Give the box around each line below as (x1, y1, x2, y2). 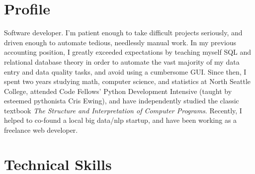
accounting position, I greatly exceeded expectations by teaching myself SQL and (4, 47, 252, 57)
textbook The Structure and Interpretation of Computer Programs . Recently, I (4, 105, 242, 115)
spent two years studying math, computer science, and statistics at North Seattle (4, 76, 251, 87)
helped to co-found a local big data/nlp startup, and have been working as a (4, 115, 237, 125)
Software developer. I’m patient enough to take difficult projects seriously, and (4, 27, 243, 38)
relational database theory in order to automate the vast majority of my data (4, 56, 240, 67)
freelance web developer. (4, 125, 78, 135)
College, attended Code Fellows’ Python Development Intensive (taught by (4, 86, 232, 96)
